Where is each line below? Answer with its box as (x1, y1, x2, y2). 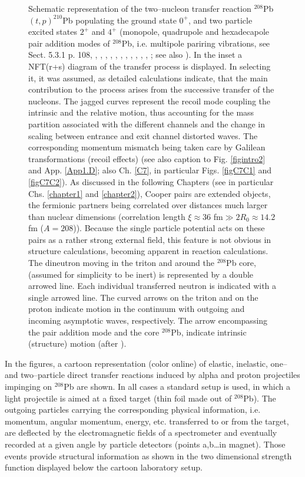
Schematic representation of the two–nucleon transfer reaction (28, 2, 251, 14)
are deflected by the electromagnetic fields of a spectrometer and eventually (5, 426, 277, 439)
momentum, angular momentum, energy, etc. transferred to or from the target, (5, 415, 289, 427)
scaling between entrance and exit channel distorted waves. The (28, 129, 258, 142)
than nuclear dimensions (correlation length (28, 210, 185, 222)
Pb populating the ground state (62, 14, 177, 26)
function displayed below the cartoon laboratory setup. (5, 461, 203, 473)
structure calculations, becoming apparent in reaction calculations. (28, 245, 268, 257)
